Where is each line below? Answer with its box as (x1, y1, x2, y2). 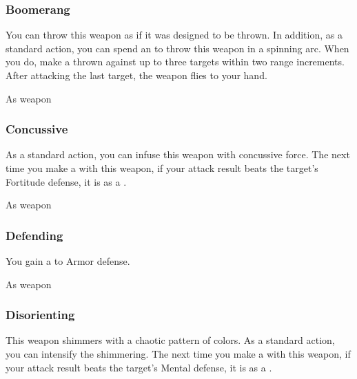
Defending (6, 226, 63, 243)
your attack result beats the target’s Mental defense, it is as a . (6, 360, 272, 374)
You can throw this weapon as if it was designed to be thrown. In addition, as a (6, 28, 343, 42)
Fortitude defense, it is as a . (6, 174, 127, 188)
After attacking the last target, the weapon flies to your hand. (6, 68, 267, 82)
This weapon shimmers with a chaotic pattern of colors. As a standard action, (6, 333, 335, 347)
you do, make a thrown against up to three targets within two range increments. (6, 54, 345, 69)
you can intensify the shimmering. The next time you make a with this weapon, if (6, 347, 351, 360)
